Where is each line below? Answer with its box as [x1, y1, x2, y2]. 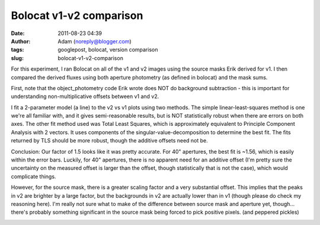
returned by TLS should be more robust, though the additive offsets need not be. [11, 137, 209, 144]
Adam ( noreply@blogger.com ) [57, 37, 132, 45]
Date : [11, 30, 25, 37]
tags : [11, 46, 24, 53]
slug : [11, 54, 24, 62]
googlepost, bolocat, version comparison [57, 46, 158, 53]
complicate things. [11, 173, 56, 180]
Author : [11, 37, 31, 45]
